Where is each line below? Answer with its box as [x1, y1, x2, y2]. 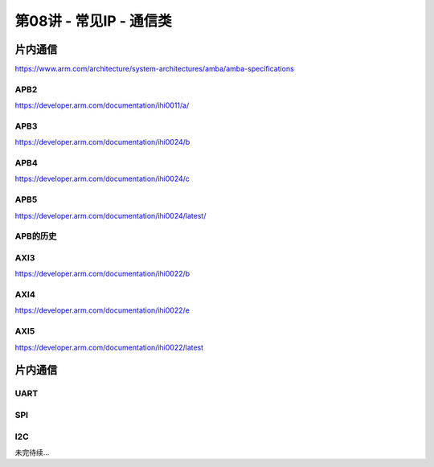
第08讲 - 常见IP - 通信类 [14, 12, 172, 30]
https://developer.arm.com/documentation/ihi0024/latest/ [14, 211, 207, 220]
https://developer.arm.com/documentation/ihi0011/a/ [14, 100, 190, 110]
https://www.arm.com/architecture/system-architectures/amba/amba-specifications [14, 64, 295, 74]
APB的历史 [14, 231, 57, 242]
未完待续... [14, 447, 50, 457]
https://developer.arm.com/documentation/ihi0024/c [14, 174, 190, 184]
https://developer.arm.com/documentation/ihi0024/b [14, 137, 190, 147]
